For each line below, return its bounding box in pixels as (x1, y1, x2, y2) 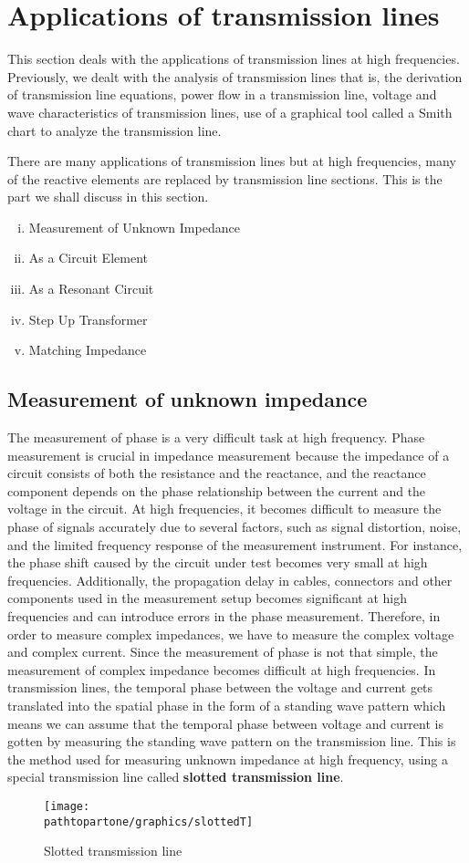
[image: (44, 799, 90, 813)
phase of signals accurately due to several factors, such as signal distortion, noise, (7, 517, 462, 536)
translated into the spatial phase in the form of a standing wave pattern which (7, 695, 446, 714)
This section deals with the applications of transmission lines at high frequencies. (7, 49, 460, 68)
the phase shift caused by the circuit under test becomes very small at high (7, 553, 428, 572)
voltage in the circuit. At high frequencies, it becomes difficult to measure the (7, 499, 442, 518)
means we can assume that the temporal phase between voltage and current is (7, 713, 443, 733)
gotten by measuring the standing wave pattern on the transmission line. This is (7, 732, 456, 751)
